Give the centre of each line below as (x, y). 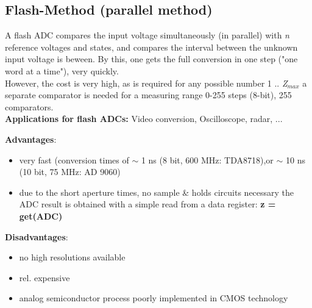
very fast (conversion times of (74, 159)
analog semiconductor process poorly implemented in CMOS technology (154, 298)
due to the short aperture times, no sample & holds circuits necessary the (157, 192)
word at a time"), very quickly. (62, 70)
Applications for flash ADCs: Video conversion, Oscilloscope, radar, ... (144, 119)
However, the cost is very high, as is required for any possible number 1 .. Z (146, 83)
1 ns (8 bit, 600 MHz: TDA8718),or (207, 159)
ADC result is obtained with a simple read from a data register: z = (147, 204)
